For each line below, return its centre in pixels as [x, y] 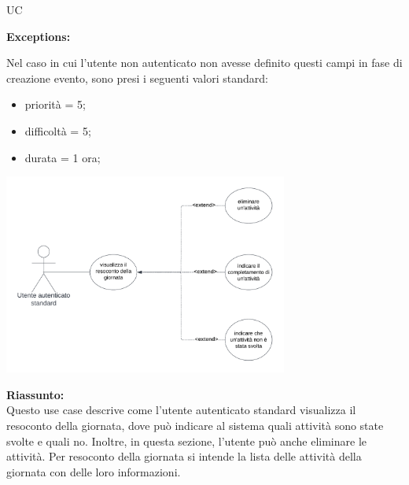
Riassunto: [35, 394]
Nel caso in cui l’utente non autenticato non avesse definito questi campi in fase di [204, 63]
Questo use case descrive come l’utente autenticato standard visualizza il [181, 410]
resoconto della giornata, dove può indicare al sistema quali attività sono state [195, 425]
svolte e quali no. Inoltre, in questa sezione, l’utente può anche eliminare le [187, 441]
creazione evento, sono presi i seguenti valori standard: [137, 78]
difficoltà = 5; [58, 130]
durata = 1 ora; [63, 157]
